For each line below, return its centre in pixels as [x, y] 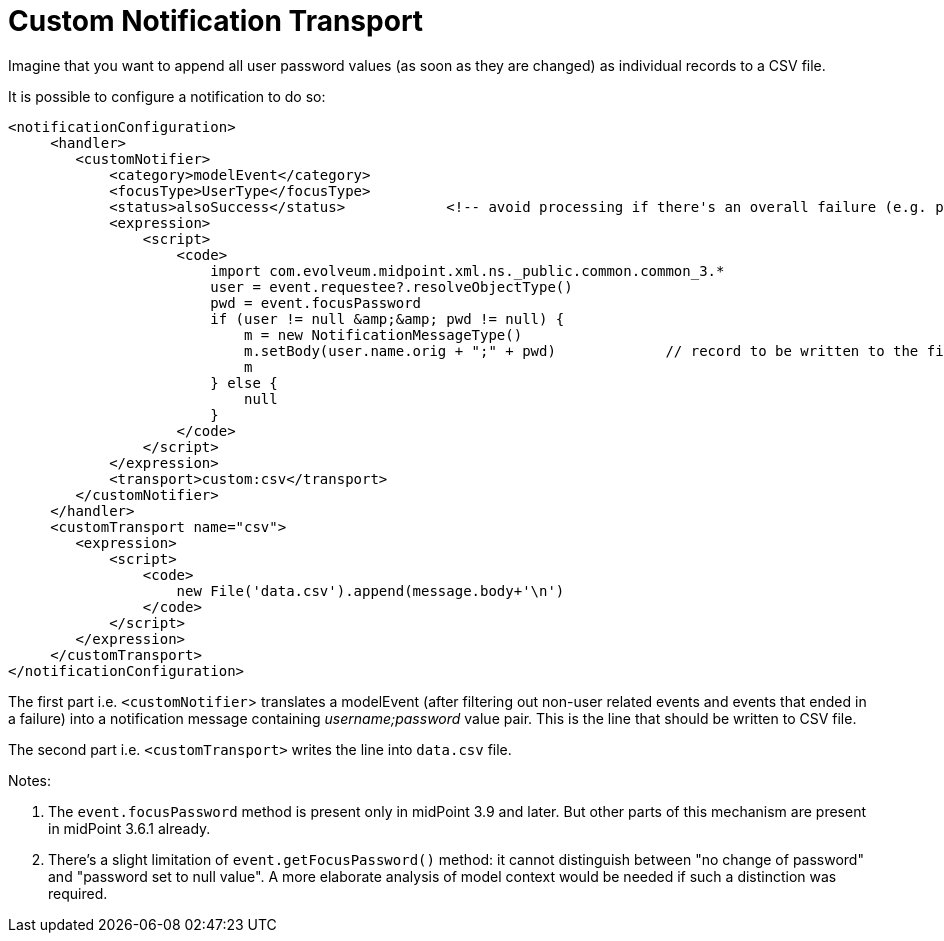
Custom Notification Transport [216, 21]
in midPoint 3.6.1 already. [129, 828]
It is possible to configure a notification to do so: [167, 96]
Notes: [29, 780]
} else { [244, 382]
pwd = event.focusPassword [316, 302]
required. [78, 893]
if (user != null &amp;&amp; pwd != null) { [387, 318]
